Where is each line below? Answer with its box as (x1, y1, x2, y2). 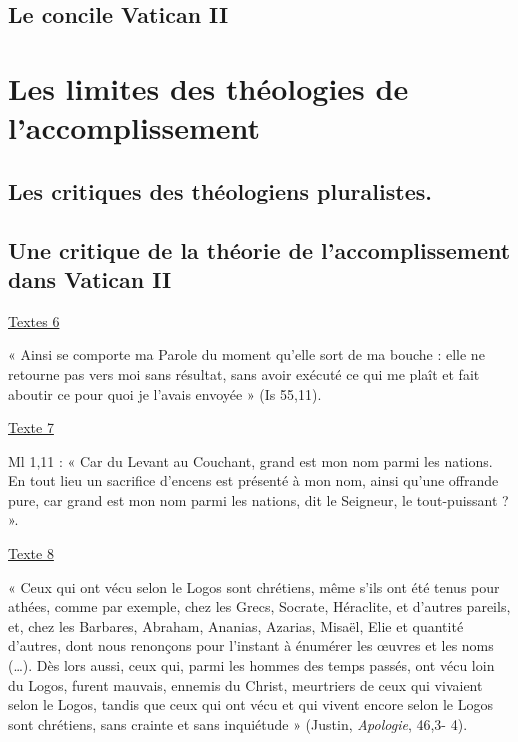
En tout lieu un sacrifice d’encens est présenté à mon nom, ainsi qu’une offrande (8, 470, 499, 491)
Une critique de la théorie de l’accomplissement (8, 234, 511, 265)
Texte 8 (8, 543, 54, 564)
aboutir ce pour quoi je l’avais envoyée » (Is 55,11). (8, 383, 322, 404)
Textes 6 (8, 310, 60, 331)
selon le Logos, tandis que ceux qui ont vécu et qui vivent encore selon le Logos (8, 694, 493, 715)
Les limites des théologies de (8, 67, 409, 108)
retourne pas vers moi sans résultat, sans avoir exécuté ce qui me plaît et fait (8, 363, 480, 384)
